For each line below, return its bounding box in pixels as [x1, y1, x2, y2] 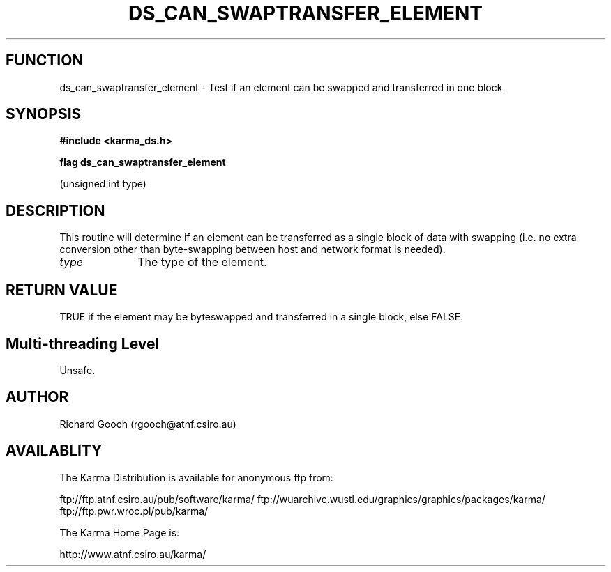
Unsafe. [59, 364, 96, 376]
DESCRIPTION [6, 201, 105, 219]
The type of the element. [137, 255, 267, 270]
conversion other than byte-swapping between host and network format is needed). [59, 243, 446, 256]
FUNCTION [6, 52, 84, 70]
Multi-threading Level [6, 334, 160, 353]
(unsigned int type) [59, 178, 146, 190]
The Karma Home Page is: [59, 526, 180, 539]
